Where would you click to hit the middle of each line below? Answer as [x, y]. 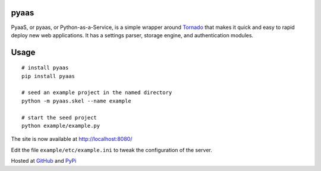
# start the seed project [59, 117]
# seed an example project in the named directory [97, 93]
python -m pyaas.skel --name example [77, 101]
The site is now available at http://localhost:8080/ [72, 139]
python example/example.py [61, 126]
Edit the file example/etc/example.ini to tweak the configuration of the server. [111, 150]
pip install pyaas [48, 76]
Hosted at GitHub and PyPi [44, 161]
